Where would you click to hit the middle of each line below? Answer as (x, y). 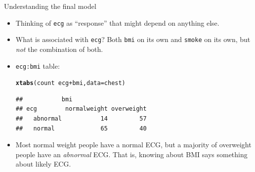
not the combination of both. (59, 49)
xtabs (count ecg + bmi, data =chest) (70, 83)
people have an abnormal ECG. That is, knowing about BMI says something (131, 154)
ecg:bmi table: (38, 65)
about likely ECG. (43, 164)
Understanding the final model (50, 6)
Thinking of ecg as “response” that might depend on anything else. (117, 22)
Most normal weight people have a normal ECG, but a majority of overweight (133, 145)
